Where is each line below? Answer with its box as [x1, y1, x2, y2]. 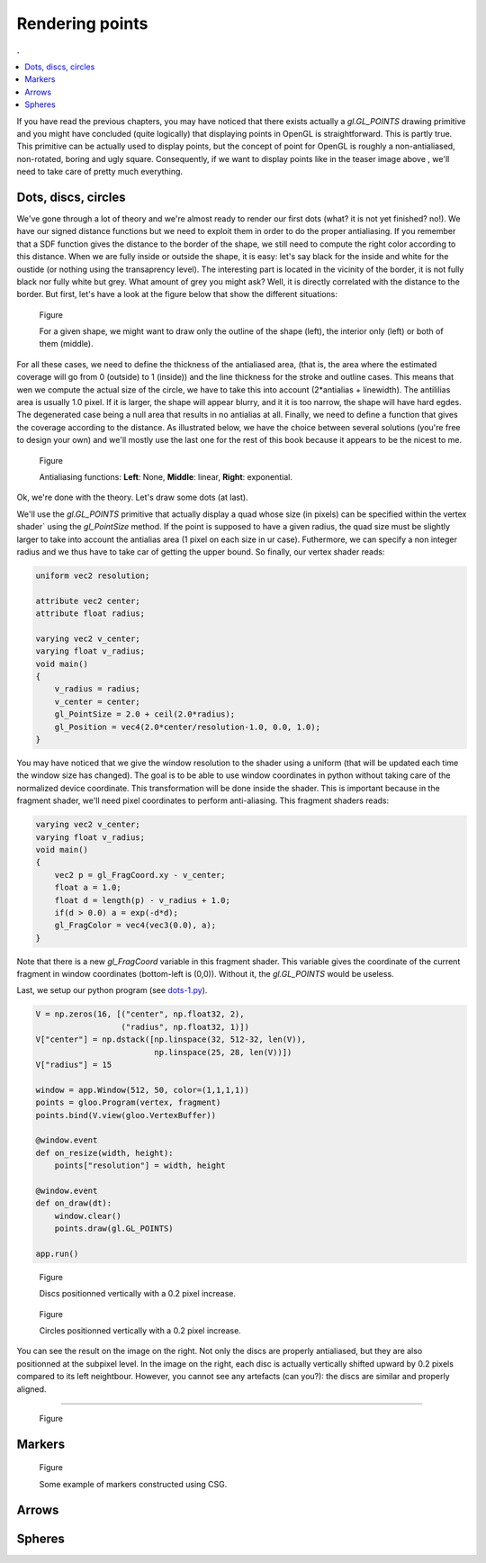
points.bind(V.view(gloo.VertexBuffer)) [35, 1110, 216, 1120]
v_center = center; [54, 696, 141, 707]
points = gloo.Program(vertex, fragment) [35, 1098, 221, 1107]
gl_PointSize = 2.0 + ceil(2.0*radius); [54, 709, 236, 719]
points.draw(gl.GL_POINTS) [54, 1224, 175, 1233]
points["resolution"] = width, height [54, 1161, 226, 1170]
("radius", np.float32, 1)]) [121, 1022, 249, 1032]
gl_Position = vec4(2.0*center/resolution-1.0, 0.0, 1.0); [54, 721, 321, 732]
